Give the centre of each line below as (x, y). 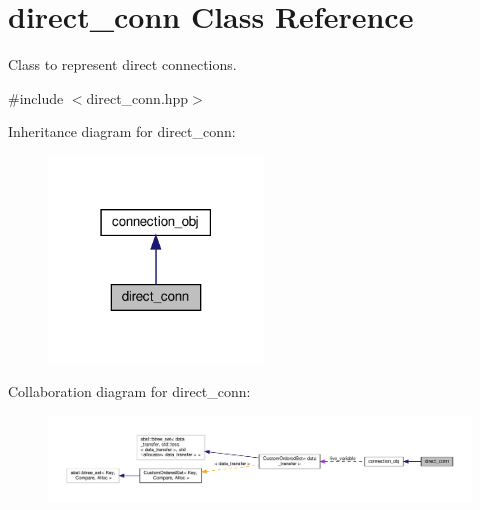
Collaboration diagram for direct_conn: (129, 391)
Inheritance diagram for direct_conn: (122, 131)
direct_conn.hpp (137, 97)
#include (36, 97)
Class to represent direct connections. (122, 64)
